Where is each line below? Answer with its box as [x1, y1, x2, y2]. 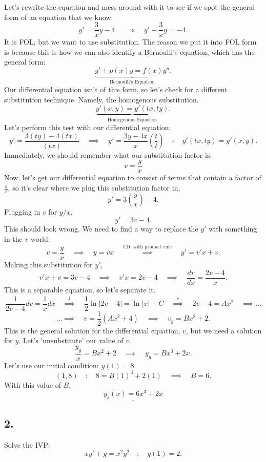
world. [30, 234, 50, 244]
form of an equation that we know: [4, 11, 113, 22]
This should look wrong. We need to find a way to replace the [4, 223, 198, 234]
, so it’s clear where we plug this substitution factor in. [8, 182, 180, 193]
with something [209, 223, 257, 234]
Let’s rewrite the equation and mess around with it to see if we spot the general [4, 2, 255, 12]
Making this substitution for [4, 259, 93, 269]
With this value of [4, 379, 61, 390]
